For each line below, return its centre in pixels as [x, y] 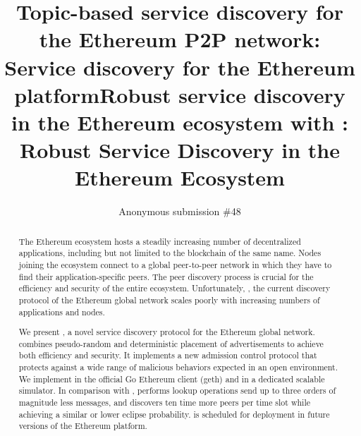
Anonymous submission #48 [180, 211]
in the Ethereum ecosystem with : [180, 122]
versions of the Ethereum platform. [83, 426]
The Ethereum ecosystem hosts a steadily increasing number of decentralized [160, 241]
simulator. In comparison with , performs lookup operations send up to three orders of [177, 390]
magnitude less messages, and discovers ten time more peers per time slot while [164, 402]
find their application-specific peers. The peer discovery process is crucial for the [166, 276]
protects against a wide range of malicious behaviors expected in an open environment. [178, 367]
